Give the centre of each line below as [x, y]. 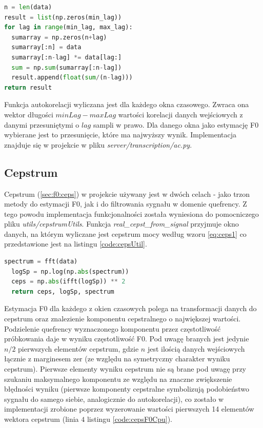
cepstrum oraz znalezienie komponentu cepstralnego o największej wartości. [123, 319]
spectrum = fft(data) [41, 262]
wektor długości [29, 114]
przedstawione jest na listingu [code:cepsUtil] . [76, 244]
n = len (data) [28, 7]
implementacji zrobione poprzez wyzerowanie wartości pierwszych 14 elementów [129, 409]
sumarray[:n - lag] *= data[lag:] [67, 57]
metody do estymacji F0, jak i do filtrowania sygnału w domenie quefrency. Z [126, 204]
